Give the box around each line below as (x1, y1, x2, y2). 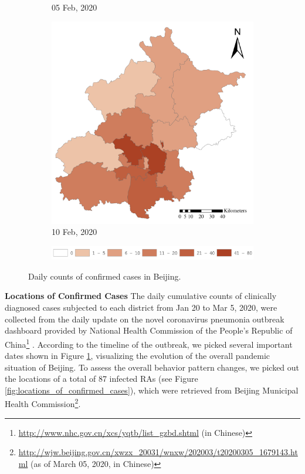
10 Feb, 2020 (52, 226, 97, 238)
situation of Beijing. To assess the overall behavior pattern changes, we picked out (5, 361, 300, 373)
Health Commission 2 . (5, 396, 81, 410)
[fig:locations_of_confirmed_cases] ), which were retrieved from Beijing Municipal (5, 384, 299, 396)
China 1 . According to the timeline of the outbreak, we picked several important (5, 336, 293, 350)
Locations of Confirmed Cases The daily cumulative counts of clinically (5, 290, 277, 302)
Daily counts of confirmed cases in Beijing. (28, 270, 181, 282)
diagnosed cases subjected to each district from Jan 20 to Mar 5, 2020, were (5, 301, 277, 314)
